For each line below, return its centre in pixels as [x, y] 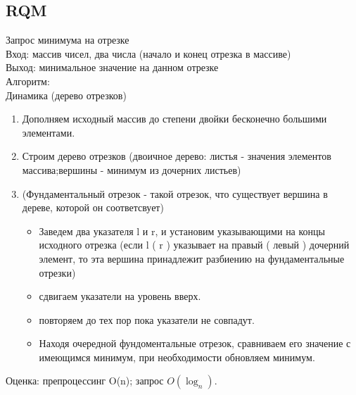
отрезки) [57, 272]
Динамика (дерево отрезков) [66, 95]
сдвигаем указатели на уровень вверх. [120, 296]
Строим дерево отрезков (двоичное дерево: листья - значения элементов [177, 156]
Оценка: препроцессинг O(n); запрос [85, 381]
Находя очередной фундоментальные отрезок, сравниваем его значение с [195, 343]
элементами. [49, 132]
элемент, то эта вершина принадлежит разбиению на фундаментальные [192, 258]
